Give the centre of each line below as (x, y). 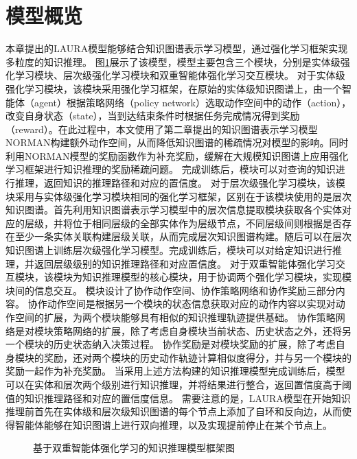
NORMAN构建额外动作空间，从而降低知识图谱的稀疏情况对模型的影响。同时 (177, 142)
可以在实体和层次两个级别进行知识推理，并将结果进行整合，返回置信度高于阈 (178, 384)
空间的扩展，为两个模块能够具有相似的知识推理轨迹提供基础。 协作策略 (175, 317)
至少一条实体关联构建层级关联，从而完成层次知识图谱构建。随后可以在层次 (183, 236)
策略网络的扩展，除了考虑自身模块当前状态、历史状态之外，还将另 (202, 330)
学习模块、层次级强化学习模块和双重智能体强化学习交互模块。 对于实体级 (180, 75)
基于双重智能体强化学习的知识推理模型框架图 (134, 448)
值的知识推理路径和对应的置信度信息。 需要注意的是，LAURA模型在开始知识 (178, 398)
